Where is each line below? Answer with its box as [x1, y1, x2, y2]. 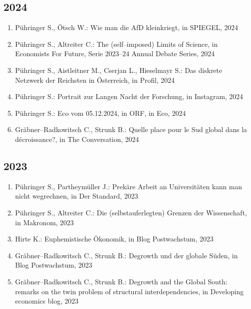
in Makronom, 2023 [15, 217, 74, 227]
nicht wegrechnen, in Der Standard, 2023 [15, 191, 138, 201]
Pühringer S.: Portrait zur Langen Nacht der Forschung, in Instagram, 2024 [15, 91, 243, 102]
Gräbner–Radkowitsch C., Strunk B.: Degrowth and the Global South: [15, 276, 227, 286]
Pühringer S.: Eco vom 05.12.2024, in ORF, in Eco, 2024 [15, 107, 186, 118]
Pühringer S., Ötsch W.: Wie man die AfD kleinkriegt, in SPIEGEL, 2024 [15, 22, 238, 33]
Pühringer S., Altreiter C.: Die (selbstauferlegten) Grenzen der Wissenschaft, [15, 207, 247, 217]
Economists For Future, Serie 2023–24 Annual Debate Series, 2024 [15, 48, 215, 59]
